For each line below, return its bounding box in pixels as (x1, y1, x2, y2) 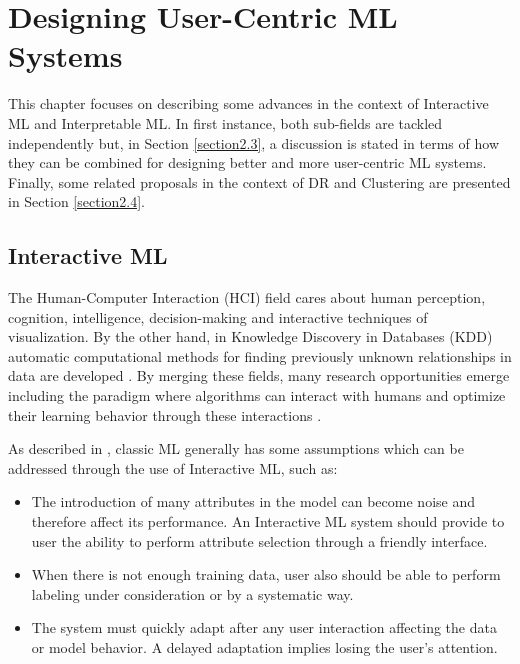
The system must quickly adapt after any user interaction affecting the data (31, 617, 497, 638)
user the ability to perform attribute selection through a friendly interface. (31, 530, 488, 551)
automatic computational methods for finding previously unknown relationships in (8, 345, 512, 366)
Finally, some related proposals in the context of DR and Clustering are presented (8, 171, 511, 192)
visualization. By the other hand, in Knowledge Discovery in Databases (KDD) (8, 326, 493, 347)
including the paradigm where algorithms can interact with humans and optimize (8, 385, 506, 406)
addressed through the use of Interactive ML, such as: (8, 457, 338, 478)
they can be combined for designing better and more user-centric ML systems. (8, 152, 487, 173)
